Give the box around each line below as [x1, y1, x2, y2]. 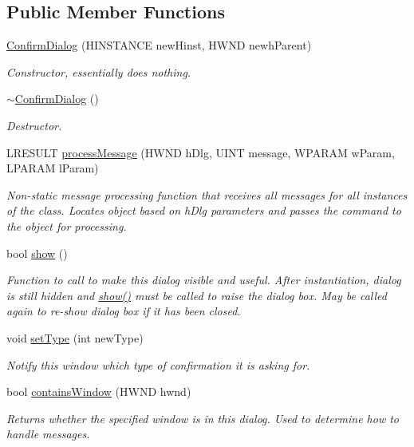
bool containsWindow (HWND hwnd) [6, 383, 191, 400]
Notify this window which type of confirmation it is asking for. [6, 356, 310, 373]
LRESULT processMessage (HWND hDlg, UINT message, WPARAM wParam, [6, 144, 395, 160]
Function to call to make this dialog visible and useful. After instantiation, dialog [6, 271, 401, 288]
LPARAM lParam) [6, 160, 99, 176]
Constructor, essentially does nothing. [6, 63, 191, 80]
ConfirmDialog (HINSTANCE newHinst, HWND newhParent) [6, 37, 312, 53]
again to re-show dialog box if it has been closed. [6, 303, 241, 319]
